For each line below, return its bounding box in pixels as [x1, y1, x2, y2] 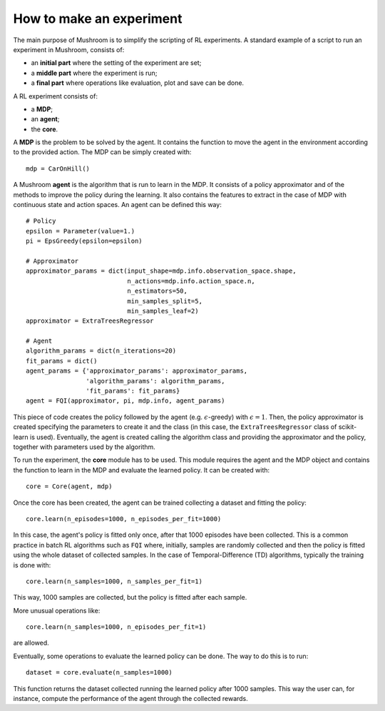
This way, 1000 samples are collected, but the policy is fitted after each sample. [13, 593, 247, 602]
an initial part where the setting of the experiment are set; [31, 59, 202, 67]
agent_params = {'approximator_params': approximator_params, [26, 367, 248, 375]
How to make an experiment [13, 11, 183, 26]
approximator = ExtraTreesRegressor [26, 317, 154, 325]
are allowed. [13, 639, 49, 647]
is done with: [13, 560, 51, 569]
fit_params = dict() [26, 357, 98, 365]
